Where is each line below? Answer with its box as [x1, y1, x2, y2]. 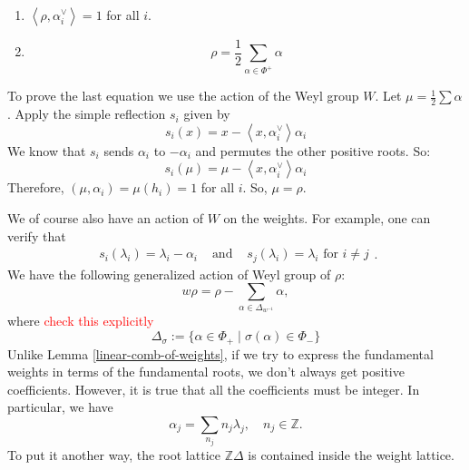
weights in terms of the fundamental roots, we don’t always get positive [7, 362, 405, 381]
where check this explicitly [7, 311, 154, 330]
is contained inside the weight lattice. [248, 445, 454, 464]
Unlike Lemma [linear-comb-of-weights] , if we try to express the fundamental [7, 344, 434, 363]
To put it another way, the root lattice [7, 445, 220, 464]
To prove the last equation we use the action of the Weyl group [7, 86, 359, 105]
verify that [7, 226, 66, 245]
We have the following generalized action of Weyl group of [7, 264, 331, 283]
